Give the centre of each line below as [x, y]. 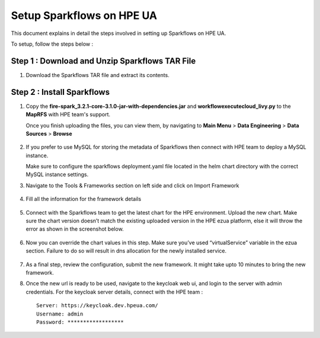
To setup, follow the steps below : [52, 44]
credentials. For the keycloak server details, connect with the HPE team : [114, 292]
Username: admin [60, 314]
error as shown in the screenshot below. [75, 229]
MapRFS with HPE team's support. [68, 114]
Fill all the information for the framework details [84, 199]
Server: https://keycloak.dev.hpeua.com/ [97, 306]
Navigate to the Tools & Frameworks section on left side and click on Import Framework [132, 185]
